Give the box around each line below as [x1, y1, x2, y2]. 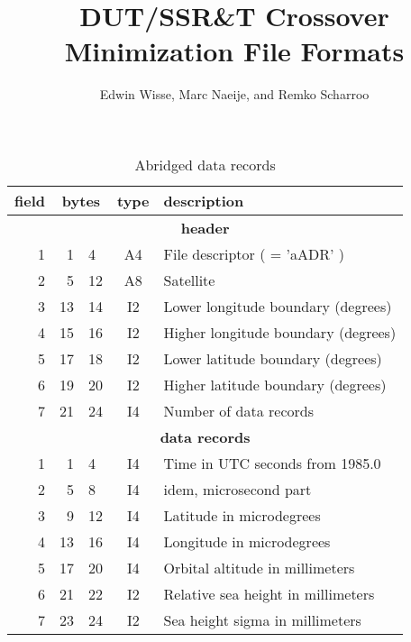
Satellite [163, 269, 215, 290]
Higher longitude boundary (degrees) [163, 321, 397, 343]
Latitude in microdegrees [163, 504, 321, 526]
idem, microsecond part [163, 478, 312, 500]
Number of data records [163, 399, 314, 421]
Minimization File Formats [64, 32, 405, 69]
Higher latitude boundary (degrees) [163, 373, 387, 395]
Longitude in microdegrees [163, 530, 331, 552]
